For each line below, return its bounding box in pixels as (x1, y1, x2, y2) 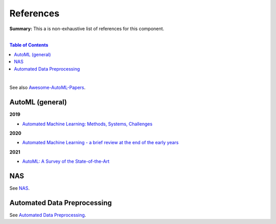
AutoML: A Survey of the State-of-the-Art (22, 159, 110, 165)
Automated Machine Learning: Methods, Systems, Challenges (22, 121, 153, 127)
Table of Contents (9, 42, 49, 48)
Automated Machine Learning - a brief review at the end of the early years (22, 140, 179, 146)
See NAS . (9, 185, 30, 191)
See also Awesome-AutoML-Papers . (9, 84, 86, 91)
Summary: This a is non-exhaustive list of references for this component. (9, 26, 165, 32)
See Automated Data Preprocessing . (9, 212, 86, 218)
